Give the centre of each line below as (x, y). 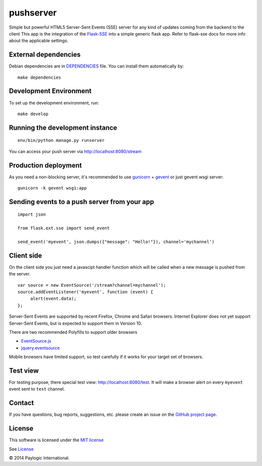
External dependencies (45, 55)
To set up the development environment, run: (54, 103)
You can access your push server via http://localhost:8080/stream (75, 151)
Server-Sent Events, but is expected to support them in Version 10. (75, 323)
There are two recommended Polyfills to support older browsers (73, 332)
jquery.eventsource (41, 348)
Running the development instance (63, 128)
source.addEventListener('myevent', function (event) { (85, 292)
